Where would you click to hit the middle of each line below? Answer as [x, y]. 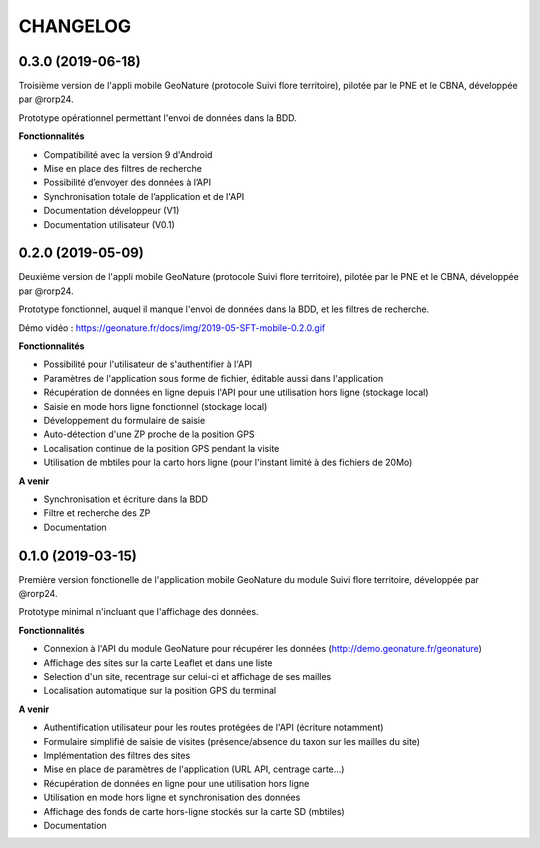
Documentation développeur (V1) [111, 211]
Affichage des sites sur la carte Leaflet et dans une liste [158, 662]
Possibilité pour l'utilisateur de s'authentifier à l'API [148, 364]
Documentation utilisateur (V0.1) [109, 224]
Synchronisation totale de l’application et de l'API [144, 196]
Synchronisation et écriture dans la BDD [126, 499]
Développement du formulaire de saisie [124, 420]
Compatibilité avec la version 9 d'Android [128, 154]
